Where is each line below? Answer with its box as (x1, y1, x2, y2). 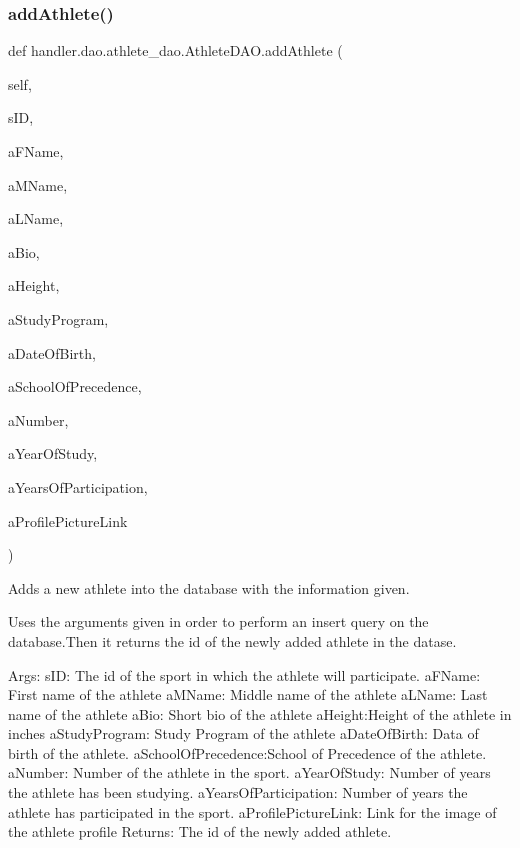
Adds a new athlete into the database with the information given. (8, 577, 410, 598)
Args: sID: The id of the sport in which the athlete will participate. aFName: (8, 664, 481, 685)
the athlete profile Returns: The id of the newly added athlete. (8, 821, 392, 842)
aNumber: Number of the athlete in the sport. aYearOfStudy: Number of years (8, 762, 491, 783)
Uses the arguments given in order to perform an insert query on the (8, 611, 429, 632)
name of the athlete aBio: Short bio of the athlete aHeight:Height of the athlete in (8, 703, 512, 724)
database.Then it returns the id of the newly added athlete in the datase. (8, 630, 457, 651)
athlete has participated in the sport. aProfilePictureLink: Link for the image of (8, 801, 497, 822)
